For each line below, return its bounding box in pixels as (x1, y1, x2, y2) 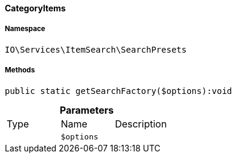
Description (114, 117, 167, 130)
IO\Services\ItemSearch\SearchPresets (5, 44, 187, 54)
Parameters (59, 104, 114, 116)
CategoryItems (5, 3, 66, 13)
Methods (5, 66, 35, 75)
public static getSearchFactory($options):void (5, 86, 232, 96)
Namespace (5, 25, 46, 34)
